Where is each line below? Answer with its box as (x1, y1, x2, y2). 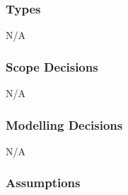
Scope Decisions (6, 57, 98, 75)
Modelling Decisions (6, 116, 123, 133)
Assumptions (6, 174, 81, 191)
